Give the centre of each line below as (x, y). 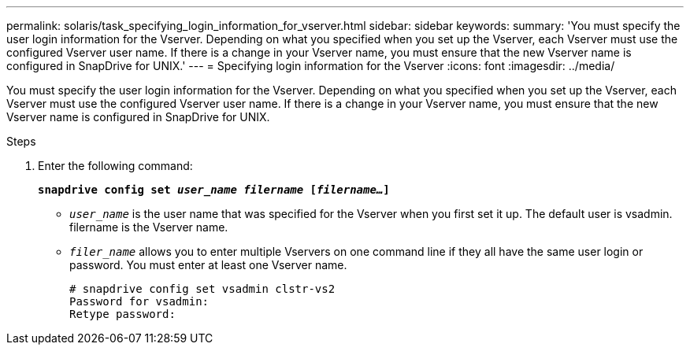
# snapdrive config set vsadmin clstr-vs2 (202, 289)
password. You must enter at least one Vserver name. (208, 265)
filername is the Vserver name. (149, 227)
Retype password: (122, 314)
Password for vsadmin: (139, 301)
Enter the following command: (115, 166)
